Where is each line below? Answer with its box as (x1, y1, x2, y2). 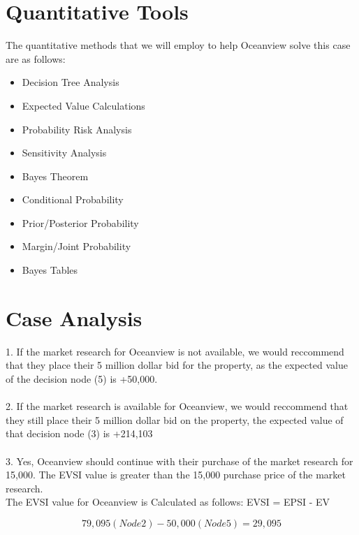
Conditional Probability (22, 192, 124, 207)
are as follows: (6, 51, 66, 66)
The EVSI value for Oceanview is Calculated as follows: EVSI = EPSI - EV (6, 494, 330, 509)
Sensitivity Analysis (22, 145, 107, 160)
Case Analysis (6, 303, 142, 332)
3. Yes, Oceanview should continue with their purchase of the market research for (6, 453, 353, 468)
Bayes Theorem (22, 168, 89, 183)
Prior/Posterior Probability (22, 215, 139, 230)
